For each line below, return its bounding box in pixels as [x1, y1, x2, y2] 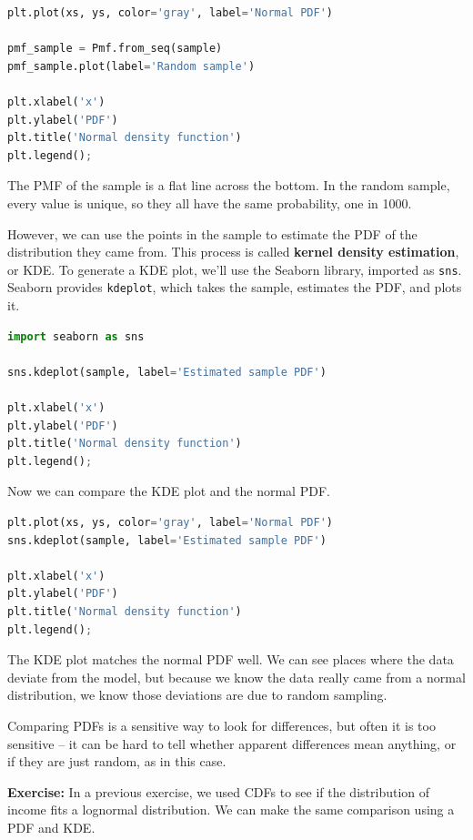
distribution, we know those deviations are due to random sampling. [7, 685, 387, 704]
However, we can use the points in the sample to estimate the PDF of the [7, 224, 418, 243]
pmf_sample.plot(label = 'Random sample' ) [7, 59, 256, 73]
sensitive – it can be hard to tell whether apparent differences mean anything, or [7, 734, 457, 753]
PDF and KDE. [7, 817, 96, 836]
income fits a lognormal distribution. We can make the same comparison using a [7, 800, 455, 819]
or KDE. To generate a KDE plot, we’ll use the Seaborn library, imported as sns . [7, 259, 462, 278]
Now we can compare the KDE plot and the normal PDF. [7, 481, 330, 501]
